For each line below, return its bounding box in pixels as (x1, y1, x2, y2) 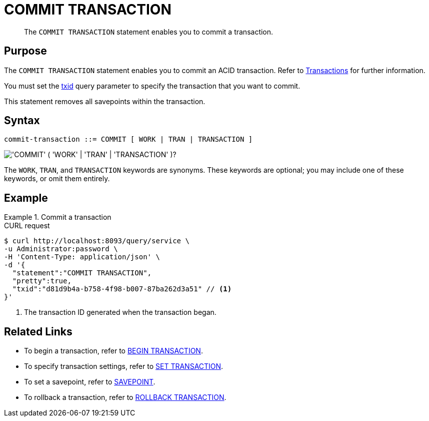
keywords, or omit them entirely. (4, 174, 110, 183)
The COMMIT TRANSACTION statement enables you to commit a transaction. (24, 27, 273, 36)
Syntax (4, 114, 40, 127)
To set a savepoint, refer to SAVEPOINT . (24, 377, 155, 386)
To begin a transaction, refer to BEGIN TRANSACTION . (24, 346, 203, 355)
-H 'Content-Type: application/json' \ (4, 253, 160, 261)
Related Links (4, 325, 72, 338)
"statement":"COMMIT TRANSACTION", (12, 269, 152, 277)
